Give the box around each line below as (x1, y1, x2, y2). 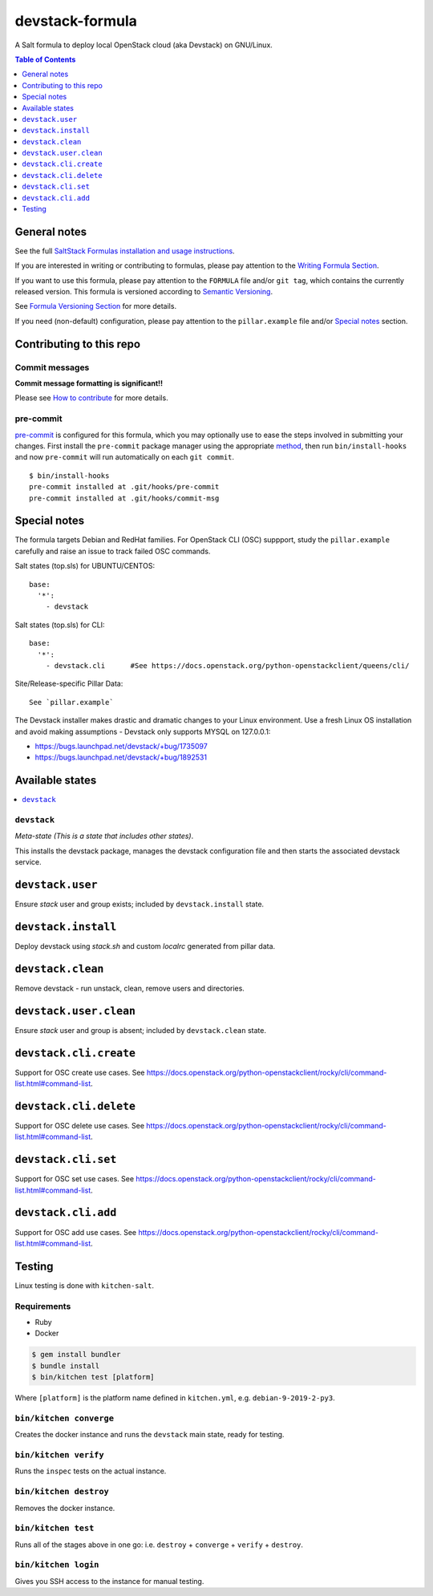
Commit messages (14, 362, 90, 373)
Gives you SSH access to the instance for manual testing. (14, 1576, 204, 1586)
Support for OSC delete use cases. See (14, 1120, 144, 1130)
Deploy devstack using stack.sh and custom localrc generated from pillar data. (14, 941, 276, 950)
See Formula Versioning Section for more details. (14, 302, 176, 311)
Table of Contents (14, 55, 76, 64)
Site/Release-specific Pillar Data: (14, 679, 123, 689)
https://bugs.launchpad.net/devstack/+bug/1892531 (34, 752, 208, 762)
